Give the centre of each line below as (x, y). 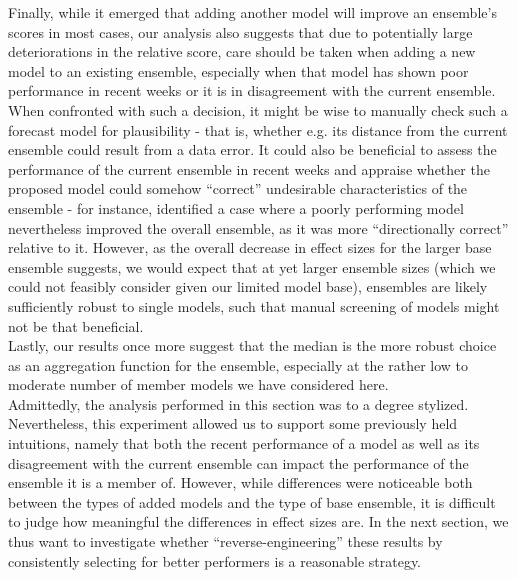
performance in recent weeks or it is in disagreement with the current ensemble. (252, 90)
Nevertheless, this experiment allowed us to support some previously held (233, 423)
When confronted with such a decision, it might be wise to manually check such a (258, 109)
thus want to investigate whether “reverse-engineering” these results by (225, 541)
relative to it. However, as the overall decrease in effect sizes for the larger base (250, 247)
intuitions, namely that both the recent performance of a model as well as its (244, 443)
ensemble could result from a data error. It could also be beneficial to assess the (252, 149)
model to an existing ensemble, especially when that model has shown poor (238, 70)
